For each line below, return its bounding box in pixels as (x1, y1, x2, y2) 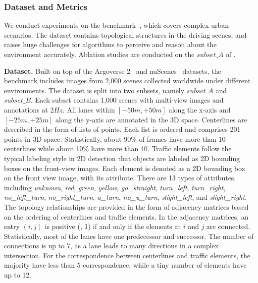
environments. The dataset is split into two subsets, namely (4, 85, 185, 95)
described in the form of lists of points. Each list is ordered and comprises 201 (4, 124, 241, 134)
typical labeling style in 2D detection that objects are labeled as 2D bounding (4, 153, 240, 163)
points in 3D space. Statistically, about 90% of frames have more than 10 (4, 133, 226, 144)
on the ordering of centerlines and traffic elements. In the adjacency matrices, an (4, 211, 249, 222)
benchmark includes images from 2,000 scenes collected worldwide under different (4, 75, 251, 86)
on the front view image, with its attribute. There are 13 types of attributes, (4, 172, 236, 183)
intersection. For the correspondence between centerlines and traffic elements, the (4, 250, 251, 260)
